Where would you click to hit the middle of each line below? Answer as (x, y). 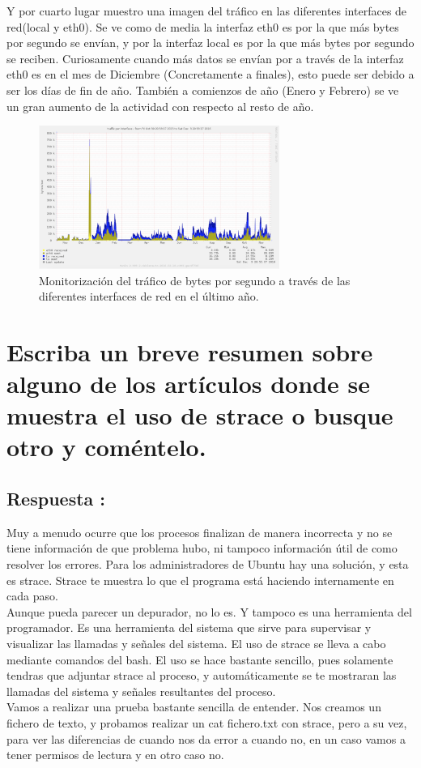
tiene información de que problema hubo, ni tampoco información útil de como (202, 548)
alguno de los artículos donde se (188, 384)
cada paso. (32, 596)
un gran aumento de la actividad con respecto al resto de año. (160, 106)
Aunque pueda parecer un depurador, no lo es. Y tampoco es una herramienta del (209, 611)
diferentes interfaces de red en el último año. (149, 296)
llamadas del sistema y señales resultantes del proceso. (141, 691)
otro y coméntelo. (106, 447)
